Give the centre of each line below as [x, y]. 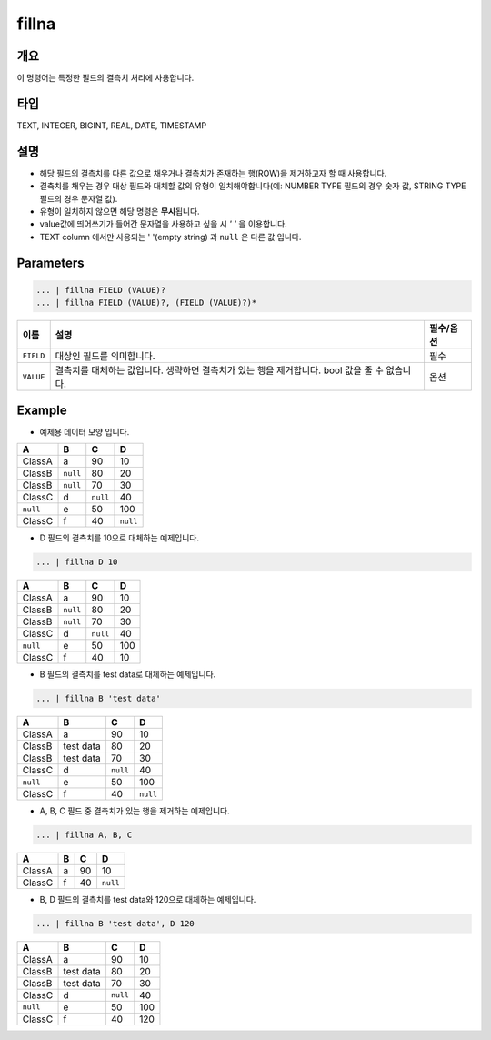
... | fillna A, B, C [84, 835]
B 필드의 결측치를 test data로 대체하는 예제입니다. [128, 674]
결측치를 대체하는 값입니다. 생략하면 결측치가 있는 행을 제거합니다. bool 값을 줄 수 [219, 370]
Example [42, 410]
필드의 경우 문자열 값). [79, 198]
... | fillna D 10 [77, 562]
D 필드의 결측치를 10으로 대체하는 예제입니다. [120, 538]
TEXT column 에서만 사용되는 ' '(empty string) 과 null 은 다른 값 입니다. [170, 237]
